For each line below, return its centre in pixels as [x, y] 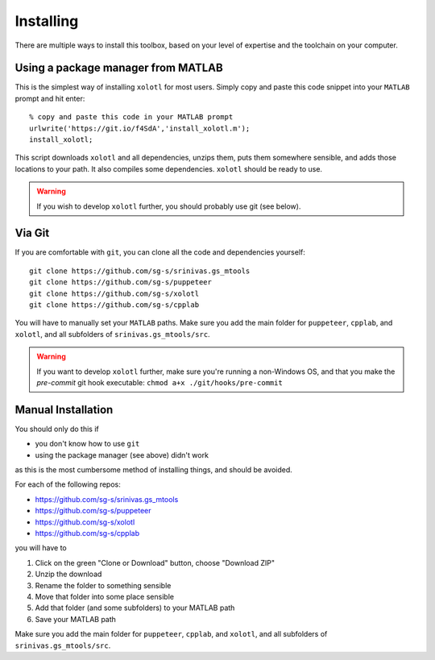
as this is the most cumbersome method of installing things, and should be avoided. [154, 470]
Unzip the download [68, 574]
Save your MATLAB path [76, 619]
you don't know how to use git [87, 444]
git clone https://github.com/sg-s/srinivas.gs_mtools [140, 271]
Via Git [32, 233]
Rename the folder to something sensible [103, 585]
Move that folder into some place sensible [105, 596]
